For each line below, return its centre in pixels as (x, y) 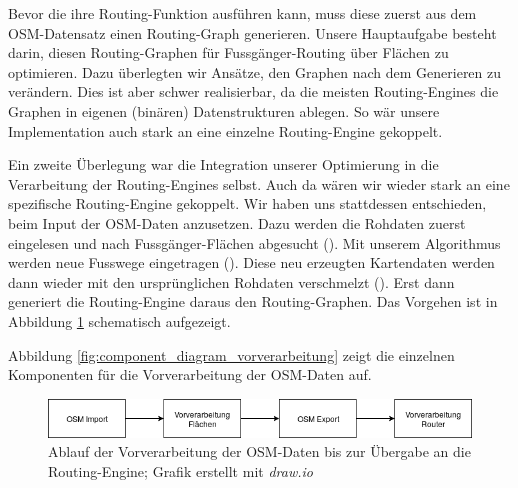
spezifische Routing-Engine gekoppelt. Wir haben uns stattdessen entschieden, (247, 203)
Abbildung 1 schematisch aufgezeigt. (119, 320)
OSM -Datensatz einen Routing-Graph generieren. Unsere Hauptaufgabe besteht (252, 32)
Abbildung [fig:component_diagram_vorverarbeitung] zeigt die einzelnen (231, 354)
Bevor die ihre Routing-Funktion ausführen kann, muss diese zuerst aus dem (242, 13)
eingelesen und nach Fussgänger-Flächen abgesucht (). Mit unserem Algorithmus (254, 242)
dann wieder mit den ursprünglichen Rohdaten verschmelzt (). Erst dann (231, 281)
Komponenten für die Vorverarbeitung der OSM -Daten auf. (190, 374)
